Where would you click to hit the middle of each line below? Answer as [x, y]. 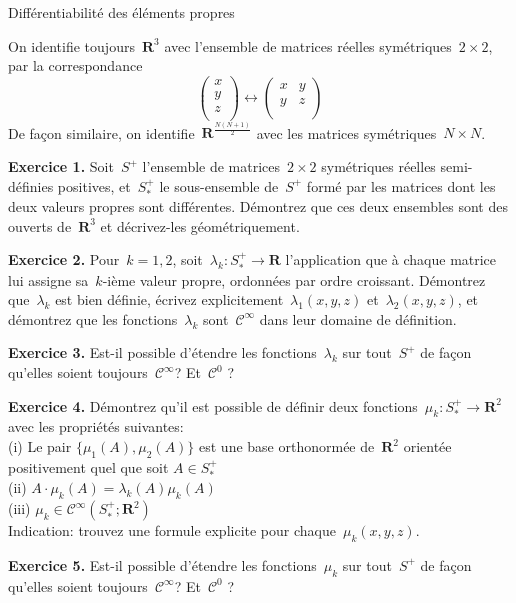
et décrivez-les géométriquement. [200, 225]
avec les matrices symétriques [346, 132]
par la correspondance [75, 65]
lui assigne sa [48, 279]
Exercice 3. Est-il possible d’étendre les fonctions [162, 352]
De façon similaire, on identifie [101, 132]
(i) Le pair [40, 446]
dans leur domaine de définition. [358, 318]
